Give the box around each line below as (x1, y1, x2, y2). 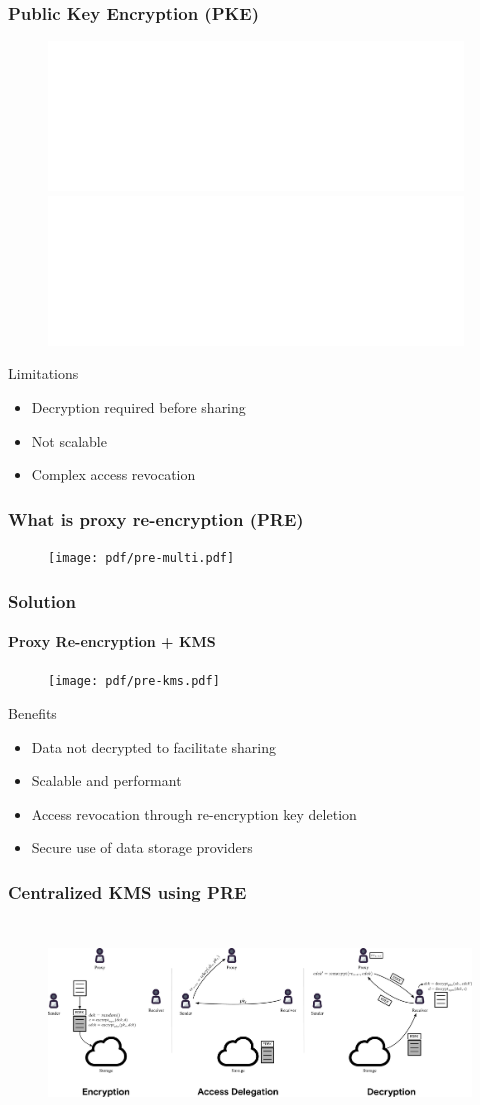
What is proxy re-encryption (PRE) (8, 506, 304, 531)
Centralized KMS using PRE (8, 879, 247, 904)
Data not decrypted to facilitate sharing (31, 736, 276, 757)
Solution (8, 588, 76, 613)
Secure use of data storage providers (31, 837, 253, 858)
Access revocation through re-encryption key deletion (31, 803, 357, 824)
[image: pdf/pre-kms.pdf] (48, 674, 220, 689)
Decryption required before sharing (31, 397, 246, 417)
